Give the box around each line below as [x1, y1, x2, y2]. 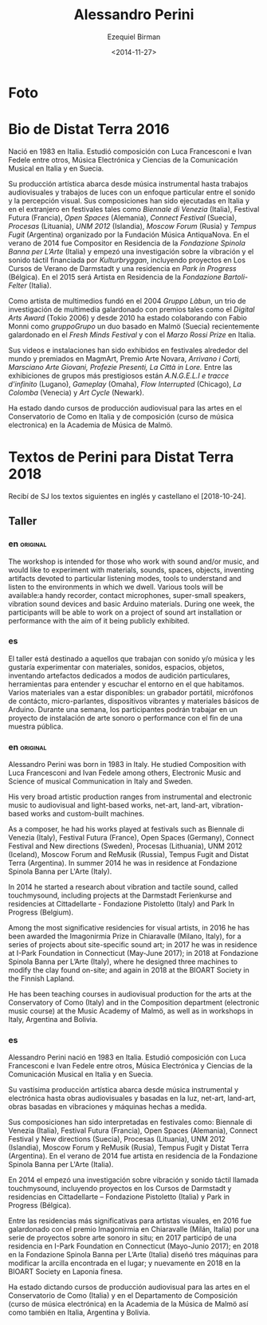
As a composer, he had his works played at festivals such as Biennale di [8, 824, 245, 834]
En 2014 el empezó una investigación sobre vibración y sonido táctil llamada [8, 1175, 259, 1185]
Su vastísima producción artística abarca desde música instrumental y [8, 1085, 239, 1095]
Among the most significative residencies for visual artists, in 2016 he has [8, 923, 249, 933]
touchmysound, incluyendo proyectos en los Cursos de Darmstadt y [8, 1184, 232, 1193]
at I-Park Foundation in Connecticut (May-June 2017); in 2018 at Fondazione [8, 949, 259, 958]
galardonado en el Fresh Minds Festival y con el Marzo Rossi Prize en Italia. [8, 329, 257, 340]
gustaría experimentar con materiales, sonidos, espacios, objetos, [8, 662, 225, 671]
